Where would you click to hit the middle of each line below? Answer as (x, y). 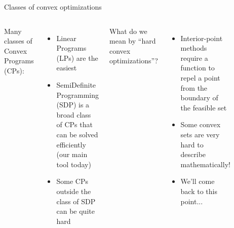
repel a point (200, 77)
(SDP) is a (73, 105)
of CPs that (74, 124)
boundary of (199, 98)
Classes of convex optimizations (53, 7)
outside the (74, 191)
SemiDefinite (76, 84)
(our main (72, 154)
